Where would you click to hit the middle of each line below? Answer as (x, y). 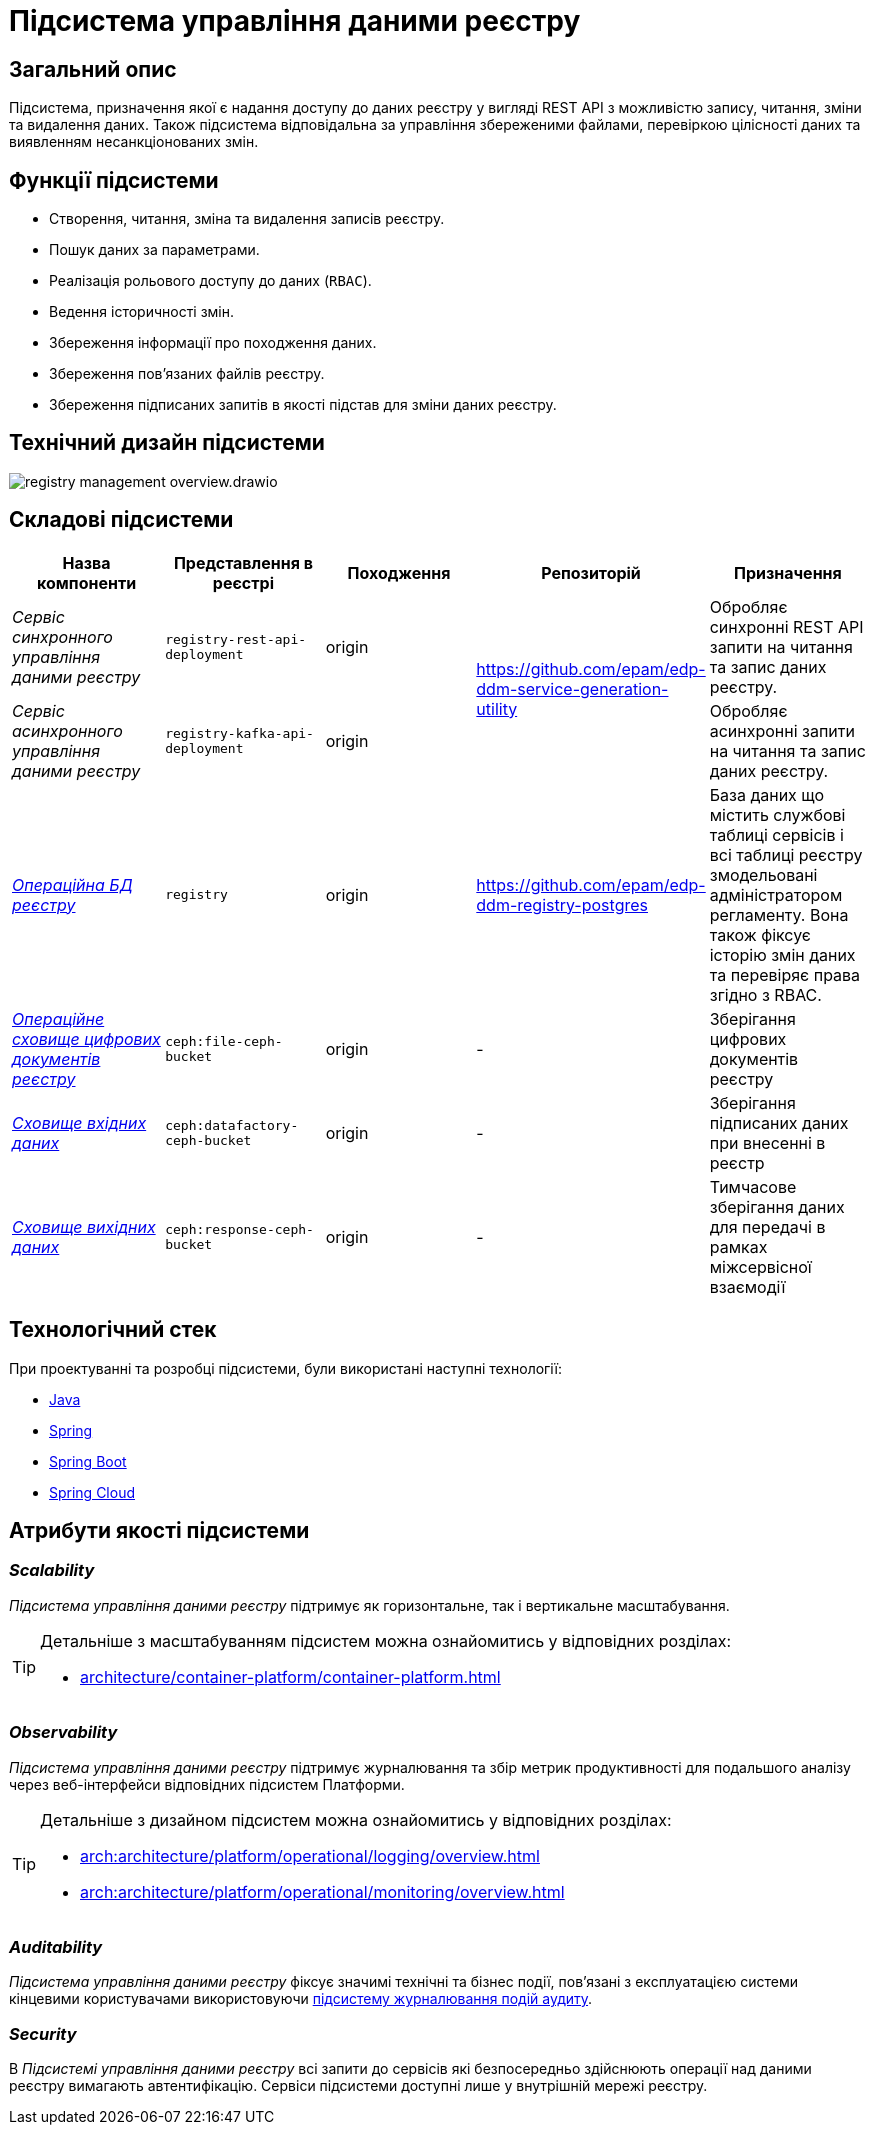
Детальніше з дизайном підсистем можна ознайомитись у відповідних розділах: (356, 1819)
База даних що (767, 794)
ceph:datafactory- (232, 1125)
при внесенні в (767, 1142)
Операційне (58, 1018)
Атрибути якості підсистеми (159, 1530)
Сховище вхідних (79, 1122)
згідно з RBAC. (765, 994)
